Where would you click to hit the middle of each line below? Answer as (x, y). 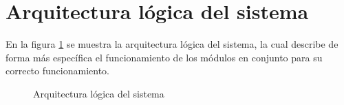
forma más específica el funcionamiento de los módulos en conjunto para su (164, 57)
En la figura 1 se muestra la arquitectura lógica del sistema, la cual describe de (172, 44)
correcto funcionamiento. (57, 71)
